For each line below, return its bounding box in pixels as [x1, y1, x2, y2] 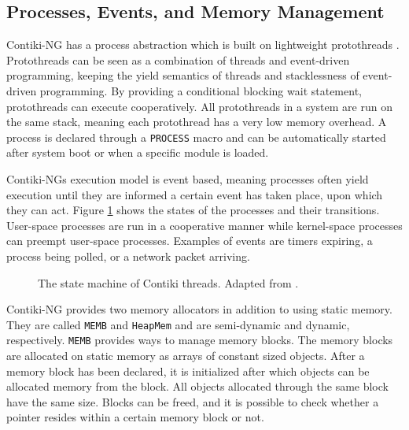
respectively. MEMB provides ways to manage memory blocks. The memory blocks [6, 332, 393, 348]
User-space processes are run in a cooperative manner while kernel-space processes [6, 217, 403, 233]
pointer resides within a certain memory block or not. [6, 409, 264, 425]
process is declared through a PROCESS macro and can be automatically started [6, 128, 386, 145]
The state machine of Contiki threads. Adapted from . [38, 274, 299, 291]
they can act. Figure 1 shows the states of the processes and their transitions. [6, 202, 380, 218]
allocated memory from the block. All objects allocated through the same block [6, 378, 389, 395]
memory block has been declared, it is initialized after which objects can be [6, 362, 370, 379]
